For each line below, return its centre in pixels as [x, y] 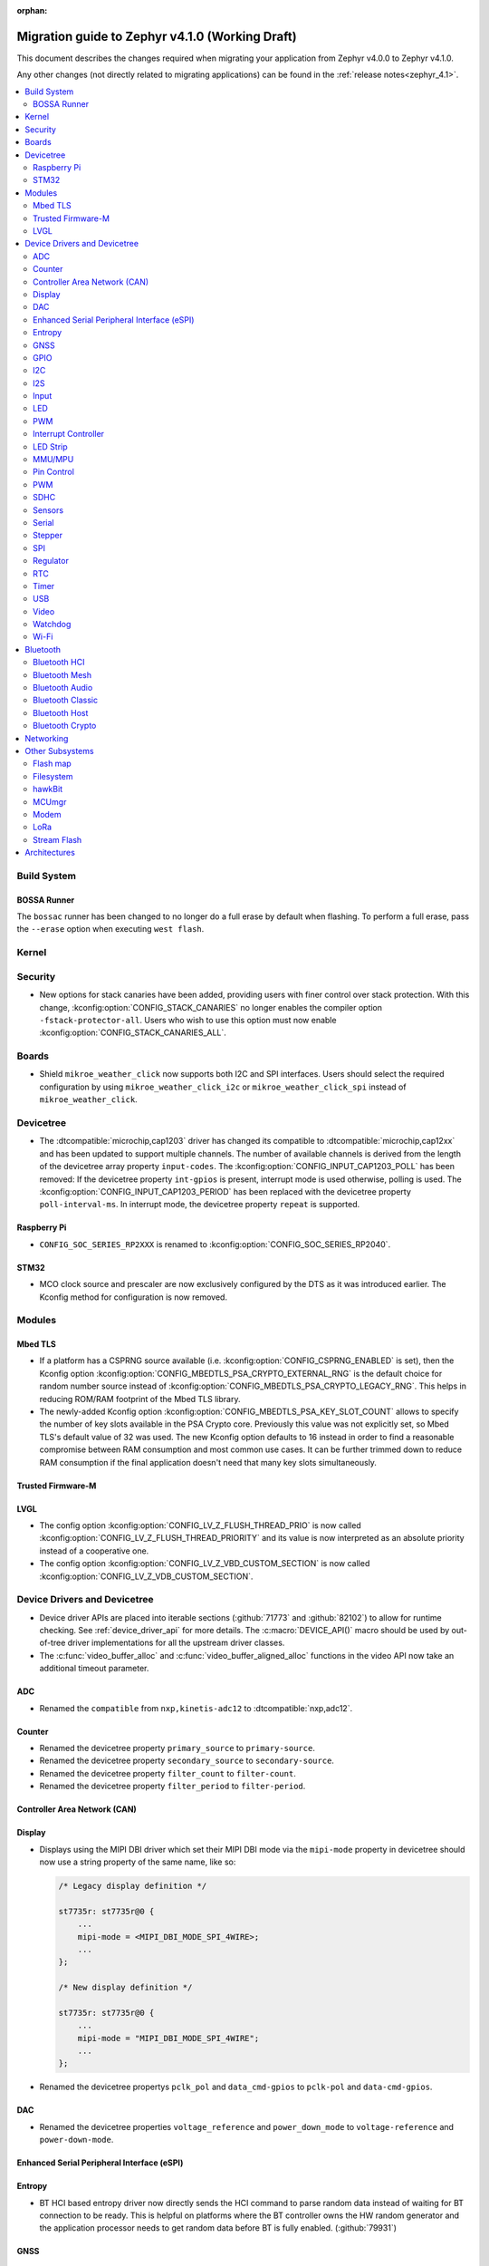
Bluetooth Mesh [62, 674]
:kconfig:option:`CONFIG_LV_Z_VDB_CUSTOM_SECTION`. [146, 1576]
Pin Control [53, 472]
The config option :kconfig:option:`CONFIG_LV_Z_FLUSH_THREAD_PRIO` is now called [200, 1525]
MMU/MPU [53, 460]
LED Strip [50, 446]
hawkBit [48, 789]
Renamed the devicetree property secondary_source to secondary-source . [187, 1761]
